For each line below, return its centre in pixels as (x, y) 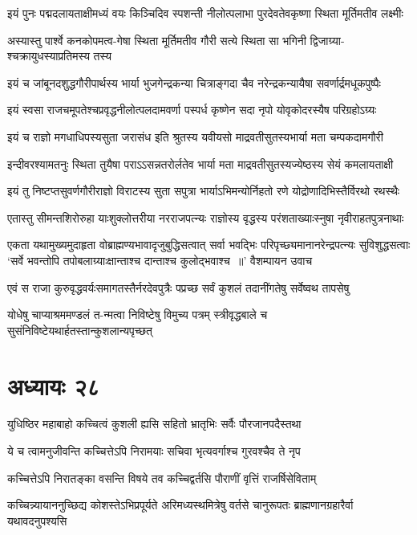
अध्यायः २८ (54, 385)
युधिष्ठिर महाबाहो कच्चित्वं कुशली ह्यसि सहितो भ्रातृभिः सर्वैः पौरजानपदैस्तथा (154, 424)
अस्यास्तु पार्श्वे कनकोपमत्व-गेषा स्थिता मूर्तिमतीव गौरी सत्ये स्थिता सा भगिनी (157, 40)
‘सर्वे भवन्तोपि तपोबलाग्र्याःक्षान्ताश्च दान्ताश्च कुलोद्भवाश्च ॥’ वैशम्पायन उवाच (160, 260)
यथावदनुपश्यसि (37, 520)
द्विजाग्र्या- (327, 40)
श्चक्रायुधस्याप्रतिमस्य (49, 56)
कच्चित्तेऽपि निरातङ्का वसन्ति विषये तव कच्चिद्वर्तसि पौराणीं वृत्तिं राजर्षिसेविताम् (162, 478)
